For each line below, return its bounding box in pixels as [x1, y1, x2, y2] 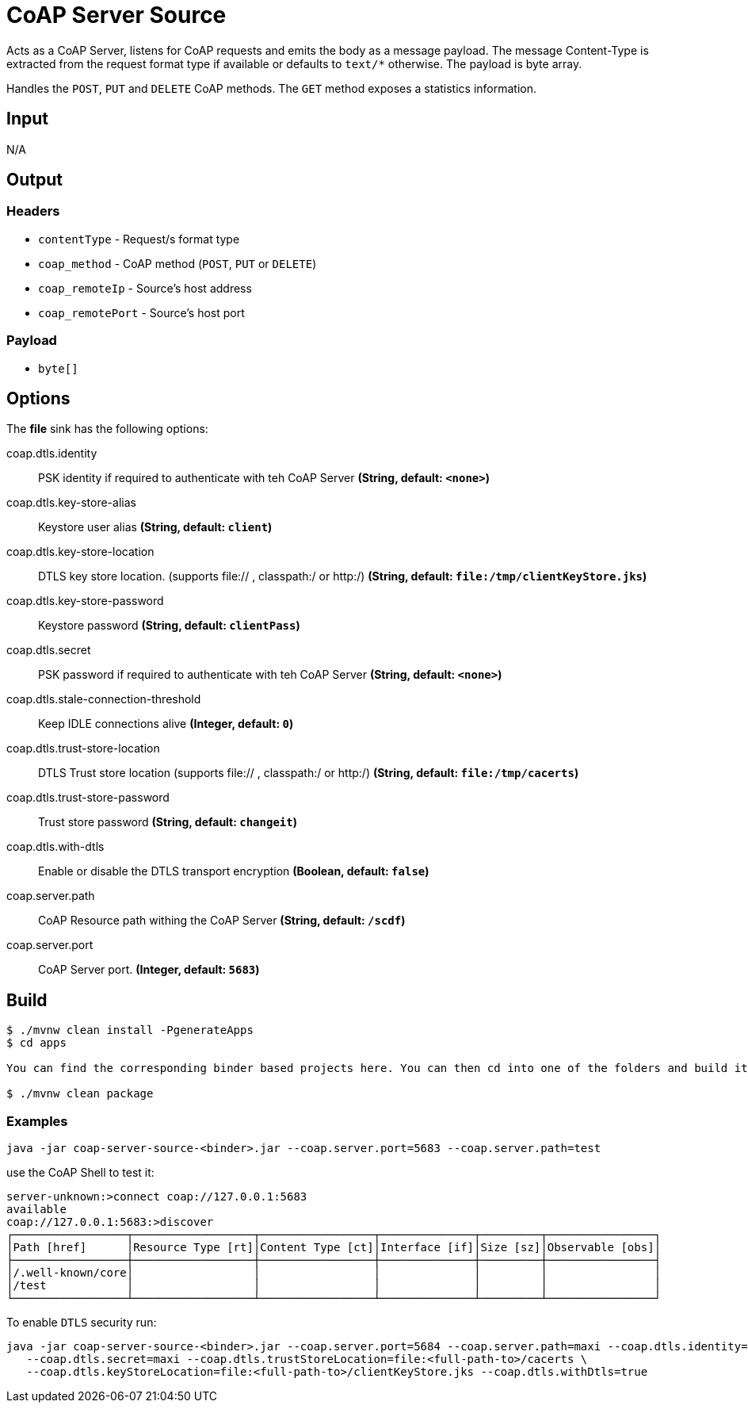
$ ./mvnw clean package [6, 1087, 154, 1101]
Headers [6, 203, 60, 220]
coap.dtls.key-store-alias [6, 496, 136, 510]
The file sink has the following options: [6, 422, 208, 436]
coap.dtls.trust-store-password [6, 791, 170, 805]
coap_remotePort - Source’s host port [38, 305, 245, 320]
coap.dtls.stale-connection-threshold [6, 692, 201, 706]
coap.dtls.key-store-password [6, 594, 164, 608]
